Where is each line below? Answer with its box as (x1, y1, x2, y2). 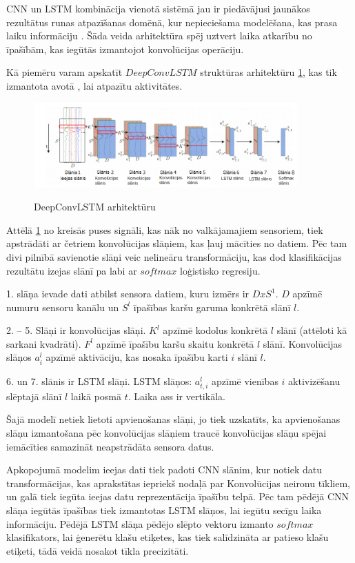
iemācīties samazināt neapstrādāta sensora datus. (6, 439, 214, 453)
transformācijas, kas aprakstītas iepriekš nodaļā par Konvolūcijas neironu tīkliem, (6, 475, 350, 490)
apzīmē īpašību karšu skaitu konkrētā (96, 336, 254, 350)
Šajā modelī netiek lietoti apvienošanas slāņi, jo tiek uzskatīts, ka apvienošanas (6, 412, 341, 426)
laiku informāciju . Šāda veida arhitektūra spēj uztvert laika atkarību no (6, 28, 312, 43)
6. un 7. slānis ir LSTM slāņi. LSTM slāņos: (6, 373, 192, 388)
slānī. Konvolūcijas (263, 336, 342, 350)
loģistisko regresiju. (179, 263, 261, 277)
